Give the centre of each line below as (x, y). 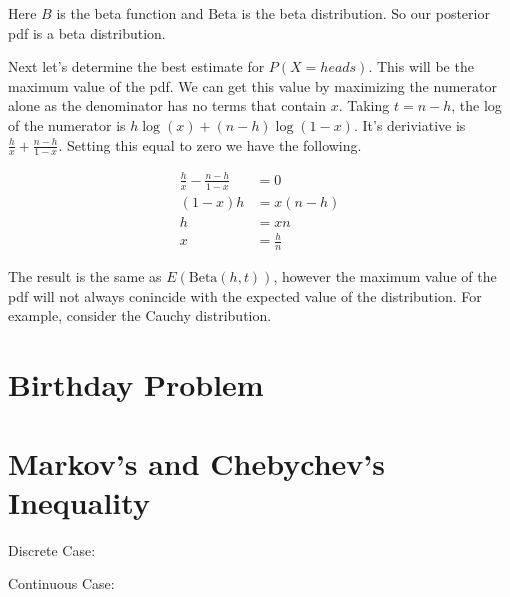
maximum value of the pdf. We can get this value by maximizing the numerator (252, 85)
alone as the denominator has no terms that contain (167, 105)
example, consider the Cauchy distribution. (140, 315)
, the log (476, 105)
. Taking (364, 105)
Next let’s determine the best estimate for (136, 66)
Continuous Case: (61, 583)
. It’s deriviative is (409, 124)
